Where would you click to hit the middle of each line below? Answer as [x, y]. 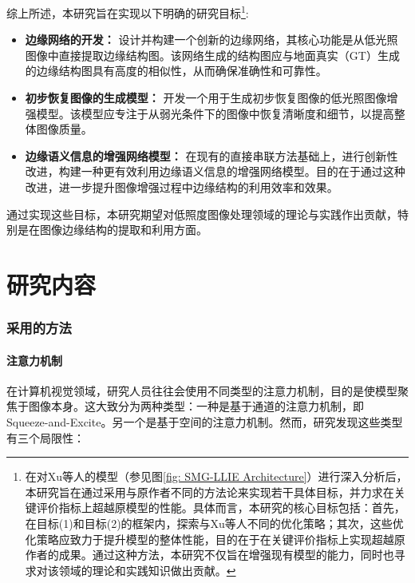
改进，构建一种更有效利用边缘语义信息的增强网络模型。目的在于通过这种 [215, 171]
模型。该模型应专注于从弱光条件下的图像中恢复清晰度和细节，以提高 [215, 113]
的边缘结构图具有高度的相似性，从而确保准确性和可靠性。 [176, 71]
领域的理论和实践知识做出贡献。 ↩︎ [147, 570]
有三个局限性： [45, 437]
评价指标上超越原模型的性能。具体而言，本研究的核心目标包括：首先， [221, 508]
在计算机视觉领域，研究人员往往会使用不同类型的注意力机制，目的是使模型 [202, 390]
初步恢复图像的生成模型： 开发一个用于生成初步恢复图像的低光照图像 [206, 98]
